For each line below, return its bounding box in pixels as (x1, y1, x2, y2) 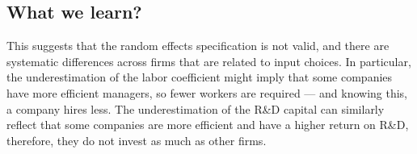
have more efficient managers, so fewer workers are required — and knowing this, (6, 84, 408, 101)
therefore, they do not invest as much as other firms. (6, 131, 267, 148)
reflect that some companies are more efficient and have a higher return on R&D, (6, 116, 409, 133)
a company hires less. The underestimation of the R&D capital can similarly (6, 100, 385, 117)
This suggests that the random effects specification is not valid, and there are (6, 37, 390, 54)
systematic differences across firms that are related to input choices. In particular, (6, 52, 411, 69)
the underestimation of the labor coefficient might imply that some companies (6, 69, 393, 85)
